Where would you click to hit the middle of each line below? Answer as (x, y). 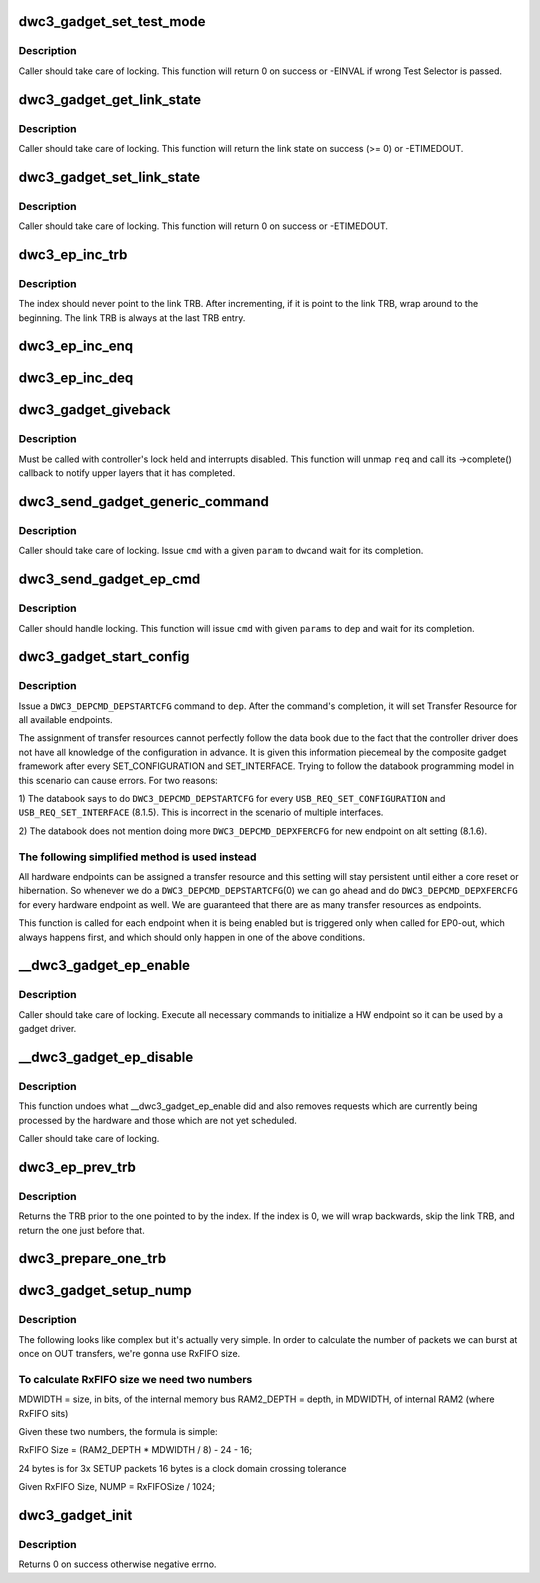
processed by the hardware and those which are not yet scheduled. (157, 1120)
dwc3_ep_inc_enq (76, 346)
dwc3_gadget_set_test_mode (112, 21)
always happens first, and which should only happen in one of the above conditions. (191, 937)
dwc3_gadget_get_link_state (110, 99)
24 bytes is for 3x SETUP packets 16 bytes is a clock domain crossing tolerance (182, 1468)
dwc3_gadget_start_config (104, 656)
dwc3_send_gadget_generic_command (143, 501)
